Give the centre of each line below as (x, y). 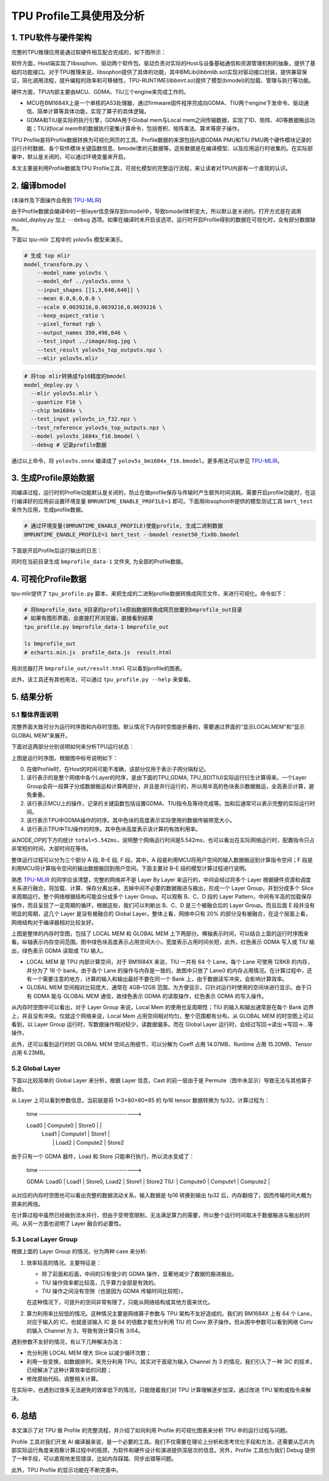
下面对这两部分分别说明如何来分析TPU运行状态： (73, 747)
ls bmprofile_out (50, 644)
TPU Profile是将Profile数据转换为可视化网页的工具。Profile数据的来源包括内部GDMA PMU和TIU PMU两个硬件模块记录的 (161, 140)
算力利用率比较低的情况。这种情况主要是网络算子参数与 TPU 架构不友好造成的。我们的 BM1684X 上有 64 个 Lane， (171, 1313)
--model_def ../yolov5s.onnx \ (83, 281)
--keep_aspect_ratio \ (71, 315)
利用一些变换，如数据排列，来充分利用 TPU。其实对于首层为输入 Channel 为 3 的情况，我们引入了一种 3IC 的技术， (171, 1361)
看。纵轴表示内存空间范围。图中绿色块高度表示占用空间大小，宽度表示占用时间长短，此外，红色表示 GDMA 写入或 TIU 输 (163, 942)
